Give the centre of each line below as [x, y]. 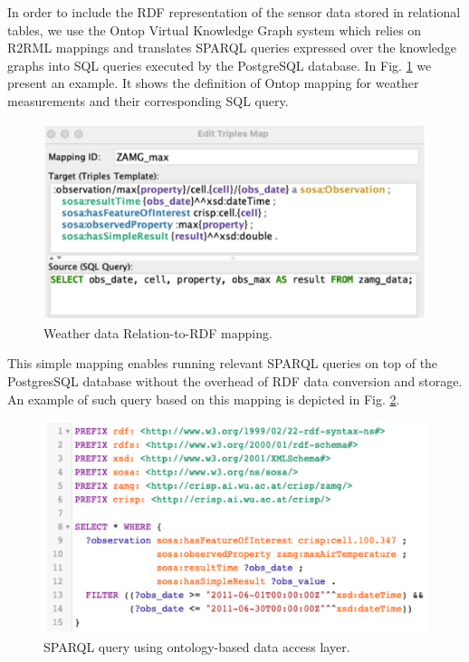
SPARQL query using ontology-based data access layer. [197, 646]
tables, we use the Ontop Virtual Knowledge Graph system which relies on [215, 29]
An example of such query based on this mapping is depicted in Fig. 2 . [204, 399]
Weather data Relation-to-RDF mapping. [158, 332]
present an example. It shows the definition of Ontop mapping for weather [213, 83]
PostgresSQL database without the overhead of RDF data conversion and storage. [235, 380]
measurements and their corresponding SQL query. [148, 100]
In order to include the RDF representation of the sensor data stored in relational [234, 12]
